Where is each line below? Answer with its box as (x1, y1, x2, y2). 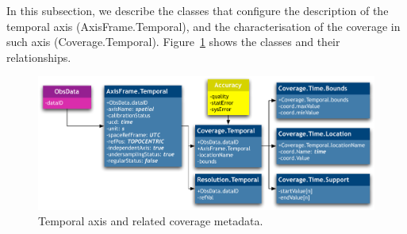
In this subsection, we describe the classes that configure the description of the (6, 2, 389, 18)
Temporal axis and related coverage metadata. (38, 213, 263, 229)
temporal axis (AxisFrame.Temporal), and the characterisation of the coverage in (6, 17, 401, 34)
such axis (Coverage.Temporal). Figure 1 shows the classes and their (6, 33, 340, 50)
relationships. (6, 48, 71, 65)
